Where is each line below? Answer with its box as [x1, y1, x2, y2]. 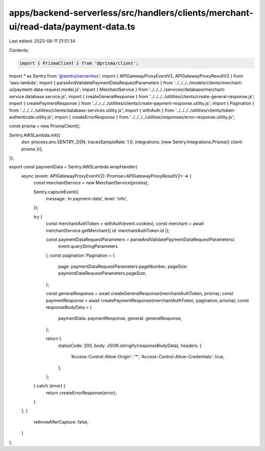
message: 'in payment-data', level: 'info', [46, 195, 128, 201]
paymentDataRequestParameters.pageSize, [58, 270, 147, 276]
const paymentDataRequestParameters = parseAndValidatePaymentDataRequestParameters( [46, 236, 235, 242]
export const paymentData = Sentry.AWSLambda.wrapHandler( [9, 164, 137, 170]
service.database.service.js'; [9, 93, 68, 99]
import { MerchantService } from [81, 86, 148, 93]
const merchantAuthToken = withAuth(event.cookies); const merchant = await [46, 221, 204, 227]
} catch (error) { [33, 383, 66, 389]
